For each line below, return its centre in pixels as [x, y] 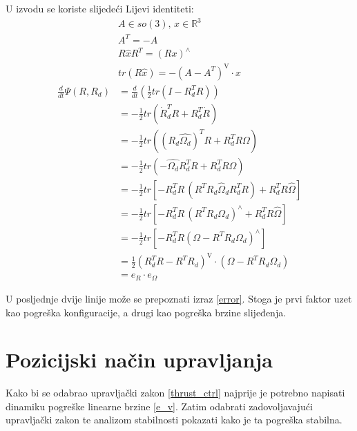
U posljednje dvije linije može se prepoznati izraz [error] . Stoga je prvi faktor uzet [179, 298]
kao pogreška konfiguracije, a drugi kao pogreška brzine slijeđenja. [146, 312]
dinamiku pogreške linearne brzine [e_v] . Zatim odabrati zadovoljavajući [159, 406]
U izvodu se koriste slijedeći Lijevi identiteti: [100, 8]
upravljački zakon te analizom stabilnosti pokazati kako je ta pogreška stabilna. [174, 420]
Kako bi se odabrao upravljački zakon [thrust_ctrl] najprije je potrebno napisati [175, 393]
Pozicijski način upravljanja [139, 360]
